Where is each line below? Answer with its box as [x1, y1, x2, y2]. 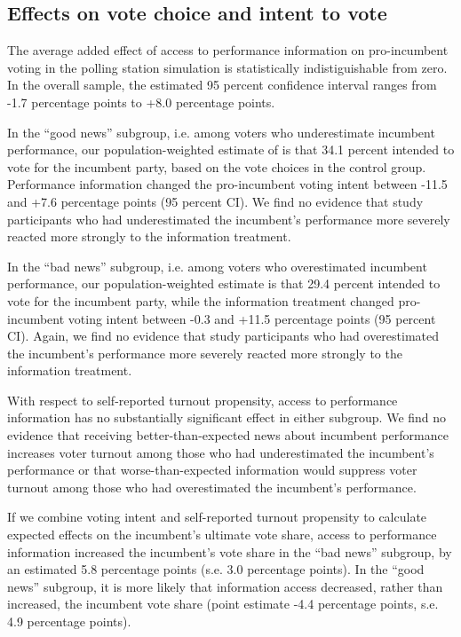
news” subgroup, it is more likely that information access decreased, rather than [7, 577, 443, 595]
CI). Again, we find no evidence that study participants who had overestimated [7, 326, 440, 345]
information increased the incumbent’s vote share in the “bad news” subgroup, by [7, 542, 452, 561]
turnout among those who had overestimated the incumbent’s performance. [7, 477, 417, 496]
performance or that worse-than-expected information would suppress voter [7, 460, 417, 479]
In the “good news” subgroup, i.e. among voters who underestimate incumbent [7, 122, 435, 141]
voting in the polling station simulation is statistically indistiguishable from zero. [7, 58, 448, 76]
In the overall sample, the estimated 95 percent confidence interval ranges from [7, 75, 437, 94]
